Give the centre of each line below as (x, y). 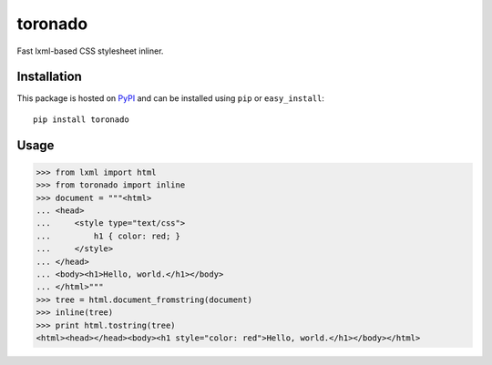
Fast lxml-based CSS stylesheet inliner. (90, 51)
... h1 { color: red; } (108, 236)
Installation (49, 77)
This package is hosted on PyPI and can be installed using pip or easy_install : (171, 98)
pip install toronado (81, 119)
